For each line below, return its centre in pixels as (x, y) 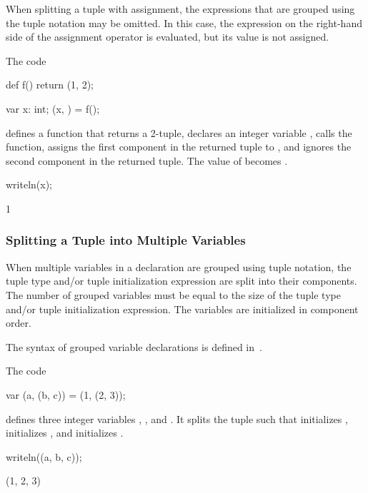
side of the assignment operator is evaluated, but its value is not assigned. (168, 37)
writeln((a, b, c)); (44, 456)
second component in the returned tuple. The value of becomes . (147, 160)
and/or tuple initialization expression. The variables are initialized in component (182, 309)
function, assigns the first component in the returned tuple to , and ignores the (179, 147)
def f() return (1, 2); (50, 85)
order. (19, 323)
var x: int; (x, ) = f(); (53, 108)
